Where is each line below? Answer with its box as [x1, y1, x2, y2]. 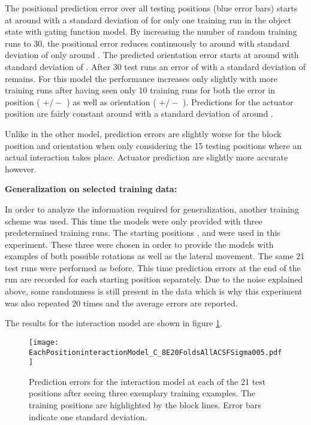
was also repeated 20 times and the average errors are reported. [5, 296, 238, 309]
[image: [29, 338, 59, 347]
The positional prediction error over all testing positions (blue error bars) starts [5, 2, 298, 14]
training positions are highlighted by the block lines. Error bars [29, 399, 261, 411]
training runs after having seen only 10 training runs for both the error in [5, 84, 275, 96]
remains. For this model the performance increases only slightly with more [5, 72, 278, 84]
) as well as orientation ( [67, 95, 156, 108]
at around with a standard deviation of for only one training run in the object [5, 13, 291, 26]
